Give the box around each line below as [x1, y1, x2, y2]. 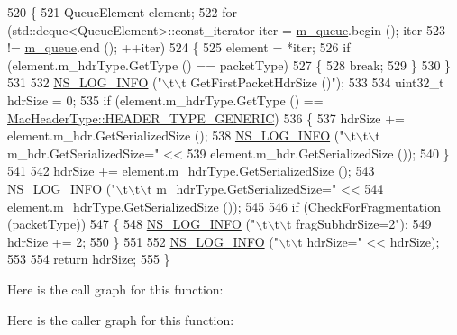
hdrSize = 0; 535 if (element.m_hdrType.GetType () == [7, 90, 324, 109]
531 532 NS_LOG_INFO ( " [7, 73, 162, 92]
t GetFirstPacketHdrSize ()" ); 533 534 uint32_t [181, 73, 444, 92]
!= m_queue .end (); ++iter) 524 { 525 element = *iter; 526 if [7, 38, 351, 57]
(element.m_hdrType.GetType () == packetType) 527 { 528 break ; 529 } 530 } [7, 55, 452, 74]
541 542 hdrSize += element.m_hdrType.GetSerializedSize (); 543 [7, 161, 375, 180]
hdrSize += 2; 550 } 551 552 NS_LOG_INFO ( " [7, 231, 279, 250]
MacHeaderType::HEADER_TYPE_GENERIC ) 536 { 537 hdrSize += [7, 108, 406, 127]
